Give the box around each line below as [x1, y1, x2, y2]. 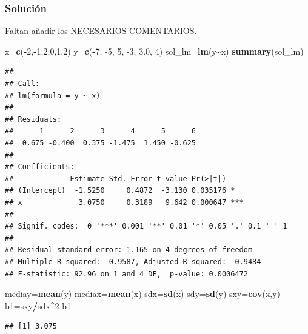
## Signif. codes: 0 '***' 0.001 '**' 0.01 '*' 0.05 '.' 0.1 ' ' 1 [5, 222, 287, 231]
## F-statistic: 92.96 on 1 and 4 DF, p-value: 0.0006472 [5, 269, 248, 278]
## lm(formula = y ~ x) [5, 91, 101, 100]
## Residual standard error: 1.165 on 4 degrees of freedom [5, 245, 253, 255]
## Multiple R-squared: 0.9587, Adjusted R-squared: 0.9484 [5, 257, 261, 266]
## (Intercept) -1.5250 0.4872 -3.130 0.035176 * [5, 186, 235, 195]
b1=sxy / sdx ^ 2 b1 [5, 299, 71, 312]
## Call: [5, 79, 40, 88]
